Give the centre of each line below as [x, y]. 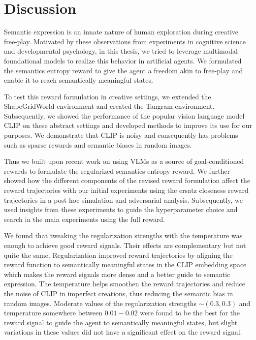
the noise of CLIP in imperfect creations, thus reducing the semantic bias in [119, 293]
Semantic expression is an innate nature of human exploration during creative [121, 32]
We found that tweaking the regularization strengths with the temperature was [123, 235]
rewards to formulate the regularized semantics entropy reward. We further [117, 170]
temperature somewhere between [53, 313]
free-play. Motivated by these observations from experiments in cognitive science [125, 41]
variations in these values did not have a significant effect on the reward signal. [123, 332]
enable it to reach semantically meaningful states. [79, 80]
